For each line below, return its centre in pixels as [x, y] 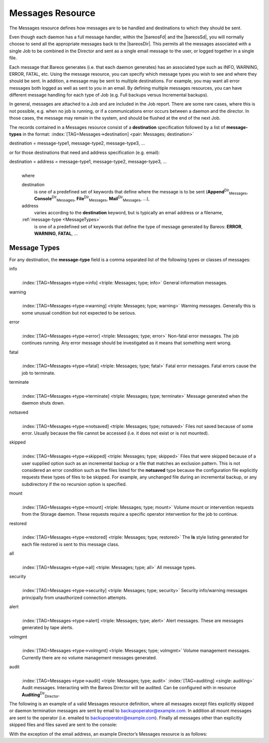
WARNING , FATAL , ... [56, 234]
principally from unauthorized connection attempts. [74, 597]
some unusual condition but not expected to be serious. [79, 313]
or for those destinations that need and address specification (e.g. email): [85, 152]
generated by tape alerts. [48, 627]
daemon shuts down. [43, 403]
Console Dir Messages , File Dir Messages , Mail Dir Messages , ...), [92, 199]
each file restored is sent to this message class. [70, 544]
